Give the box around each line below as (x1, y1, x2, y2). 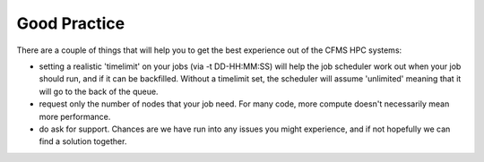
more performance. (39, 111, 111, 122)
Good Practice (16, 13, 125, 33)
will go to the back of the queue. (39, 86, 159, 97)
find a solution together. (39, 136, 127, 147)
